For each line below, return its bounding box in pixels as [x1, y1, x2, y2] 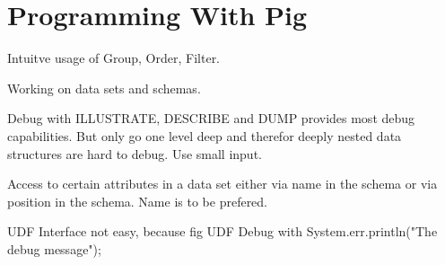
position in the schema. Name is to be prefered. [7, 191, 268, 210]
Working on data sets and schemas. [7, 78, 201, 97]
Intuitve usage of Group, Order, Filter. [7, 49, 221, 67]
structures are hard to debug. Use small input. [7, 144, 262, 163]
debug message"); [7, 239, 101, 258]
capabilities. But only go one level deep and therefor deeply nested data [7, 126, 402, 145]
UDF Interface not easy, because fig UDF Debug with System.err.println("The [7, 222, 438, 241]
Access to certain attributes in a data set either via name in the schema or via [7, 174, 438, 193]
